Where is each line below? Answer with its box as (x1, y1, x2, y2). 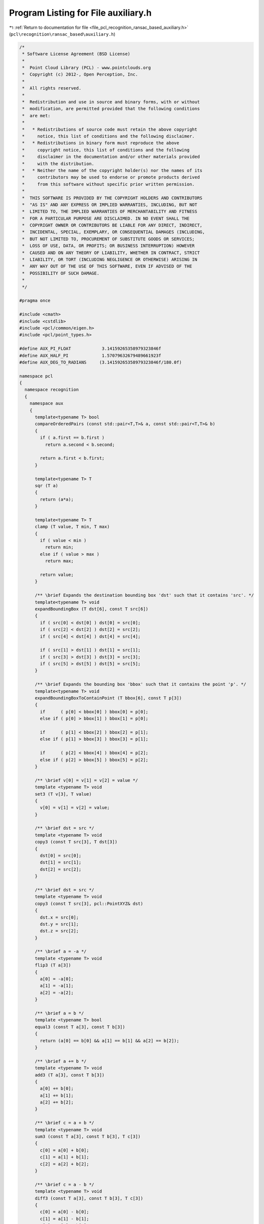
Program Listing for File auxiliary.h (9, 7, 152, 18)
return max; (44, 558, 74, 564)
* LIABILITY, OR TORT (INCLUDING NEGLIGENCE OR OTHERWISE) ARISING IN (22, 257, 198, 262)
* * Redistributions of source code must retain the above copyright (22, 126, 198, 132)
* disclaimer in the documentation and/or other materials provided (22, 154, 200, 160)
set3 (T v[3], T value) (35, 791, 92, 797)
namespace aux (29, 400, 64, 406)
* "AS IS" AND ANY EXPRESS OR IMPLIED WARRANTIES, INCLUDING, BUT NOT (22, 202, 198, 208)
